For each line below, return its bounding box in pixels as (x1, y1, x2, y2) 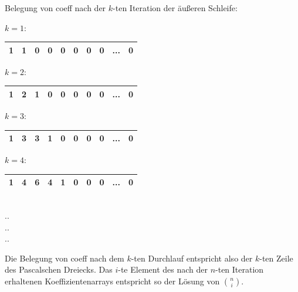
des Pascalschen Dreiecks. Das (5, 263, 113, 276)
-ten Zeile (259, 252, 293, 264)
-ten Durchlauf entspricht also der (131, 252, 253, 264)
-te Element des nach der (118, 263, 208, 276)
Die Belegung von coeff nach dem (5, 252, 124, 264)
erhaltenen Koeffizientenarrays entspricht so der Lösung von (5, 274, 220, 287)
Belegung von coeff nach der (5, 2, 106, 13)
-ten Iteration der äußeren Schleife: (113, 2, 238, 13)
